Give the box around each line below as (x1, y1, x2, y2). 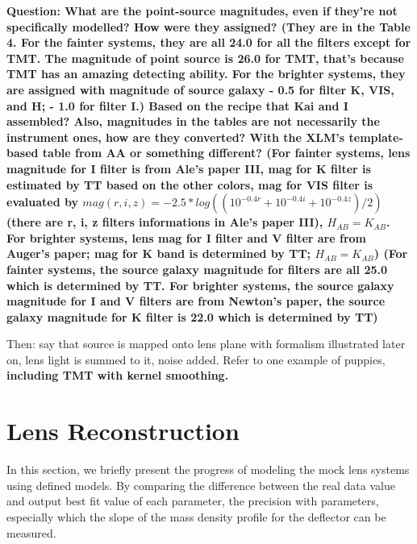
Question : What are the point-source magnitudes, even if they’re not (6, 2, 398, 19)
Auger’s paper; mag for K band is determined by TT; (6, 245, 311, 262)
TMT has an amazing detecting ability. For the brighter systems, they (6, 65, 406, 82)
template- (348, 128, 403, 145)
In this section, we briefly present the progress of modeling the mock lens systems (6, 461, 410, 478)
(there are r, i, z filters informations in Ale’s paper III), (6, 214, 323, 230)
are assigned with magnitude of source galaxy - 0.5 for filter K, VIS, (6, 81, 394, 98)
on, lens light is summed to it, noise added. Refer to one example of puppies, (6, 351, 386, 368)
